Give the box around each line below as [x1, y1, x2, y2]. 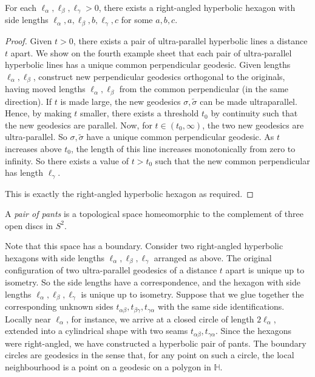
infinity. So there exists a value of [5, 154, 129, 167]
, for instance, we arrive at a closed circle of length [66, 312, 254, 325]
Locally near [5, 312, 51, 325]
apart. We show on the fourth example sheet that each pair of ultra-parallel [10, 46, 292, 59]
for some [121, 13, 153, 26]
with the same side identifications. [157, 300, 285, 313]
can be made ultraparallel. [200, 95, 297, 107]
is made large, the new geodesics [60, 95, 181, 107]
